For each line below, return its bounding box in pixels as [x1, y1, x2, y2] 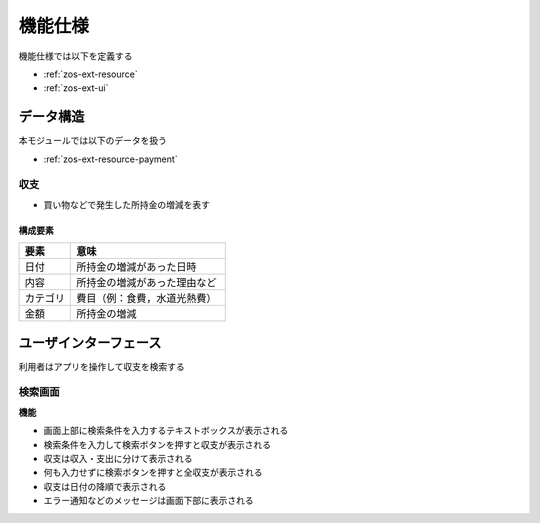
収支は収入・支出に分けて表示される [43, 452, 193, 464]
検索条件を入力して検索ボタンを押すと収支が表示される [43, 438, 272, 450]
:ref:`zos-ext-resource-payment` [43, 153, 179, 165]
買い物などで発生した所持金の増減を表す [43, 198, 210, 210]
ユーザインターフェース [18, 334, 162, 351]
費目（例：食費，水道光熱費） [76, 291, 217, 305]
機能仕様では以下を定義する [18, 50, 133, 62]
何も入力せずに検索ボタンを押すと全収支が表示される [43, 466, 263, 479]
